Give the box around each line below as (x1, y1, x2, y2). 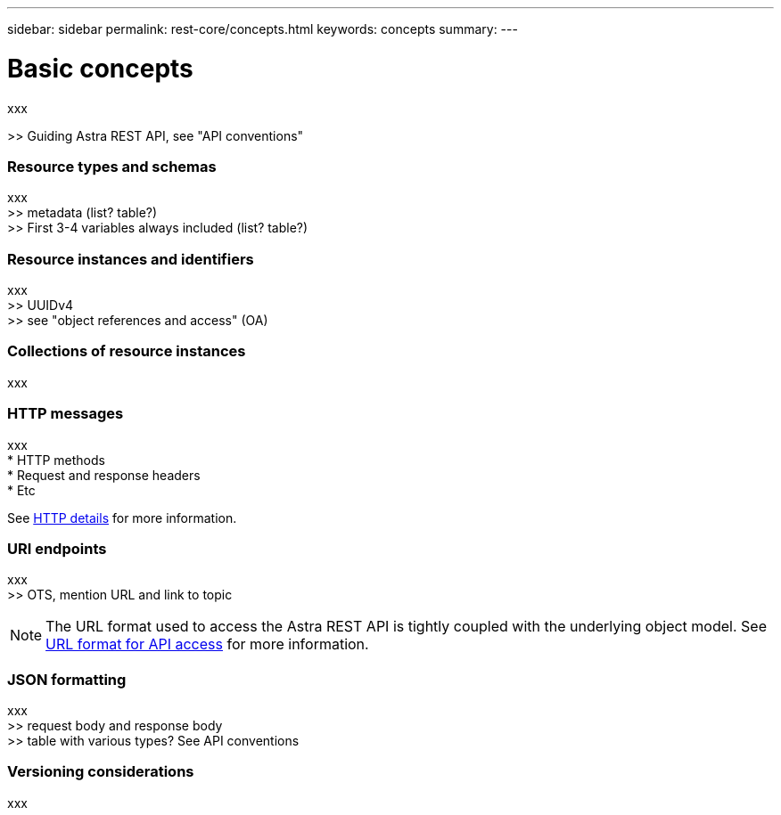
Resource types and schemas (7, 157, 217, 175)
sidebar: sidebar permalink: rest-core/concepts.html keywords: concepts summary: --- (7, 21, 518, 37)
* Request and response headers (7, 467, 201, 483)
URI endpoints (7, 539, 107, 558)
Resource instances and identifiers (7, 249, 254, 268)
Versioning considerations (7, 762, 194, 781)
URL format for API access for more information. (45, 635, 369, 654)
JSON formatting (7, 670, 127, 689)
